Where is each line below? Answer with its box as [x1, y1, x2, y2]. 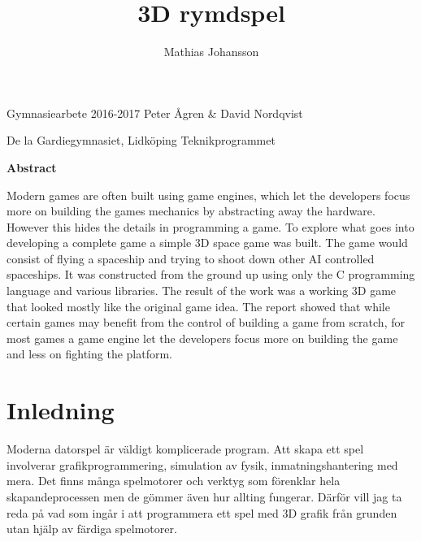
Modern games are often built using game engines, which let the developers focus [7, 186, 410, 203]
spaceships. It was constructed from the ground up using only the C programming [7, 266, 415, 283]
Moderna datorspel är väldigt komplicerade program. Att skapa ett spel [7, 440, 364, 457]
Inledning [7, 393, 115, 427]
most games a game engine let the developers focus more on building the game [7, 329, 398, 346]
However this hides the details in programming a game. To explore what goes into [7, 218, 414, 235]
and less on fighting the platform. [7, 345, 172, 362]
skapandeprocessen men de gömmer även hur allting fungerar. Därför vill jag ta [7, 488, 402, 505]
